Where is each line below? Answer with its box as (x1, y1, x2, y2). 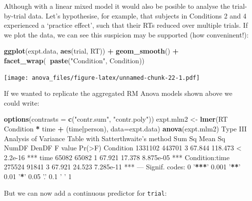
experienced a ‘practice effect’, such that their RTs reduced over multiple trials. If (4, 20, 248, 30)
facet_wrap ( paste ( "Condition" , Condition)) (4, 55, 145, 65)
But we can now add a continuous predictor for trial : (4, 187, 167, 198)
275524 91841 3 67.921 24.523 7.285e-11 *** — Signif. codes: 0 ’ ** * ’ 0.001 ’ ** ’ (4, 162, 241, 172)
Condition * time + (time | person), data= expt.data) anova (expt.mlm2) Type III (4, 124, 247, 133)
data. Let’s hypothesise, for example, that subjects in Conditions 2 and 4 (28, 10, 247, 20)
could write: (4, 97, 40, 108)
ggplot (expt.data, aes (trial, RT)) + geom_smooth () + (4, 46, 179, 56)
